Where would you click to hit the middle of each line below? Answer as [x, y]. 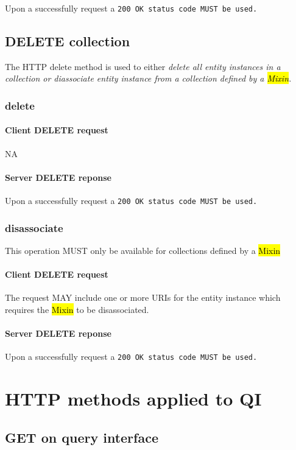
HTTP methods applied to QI [133, 399]
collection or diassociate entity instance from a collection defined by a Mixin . [148, 78]
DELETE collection [68, 41]
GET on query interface [82, 437]
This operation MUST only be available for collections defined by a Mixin [143, 250]
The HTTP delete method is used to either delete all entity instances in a [143, 66]
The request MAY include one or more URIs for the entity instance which [143, 297]
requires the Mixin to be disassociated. [77, 309]
